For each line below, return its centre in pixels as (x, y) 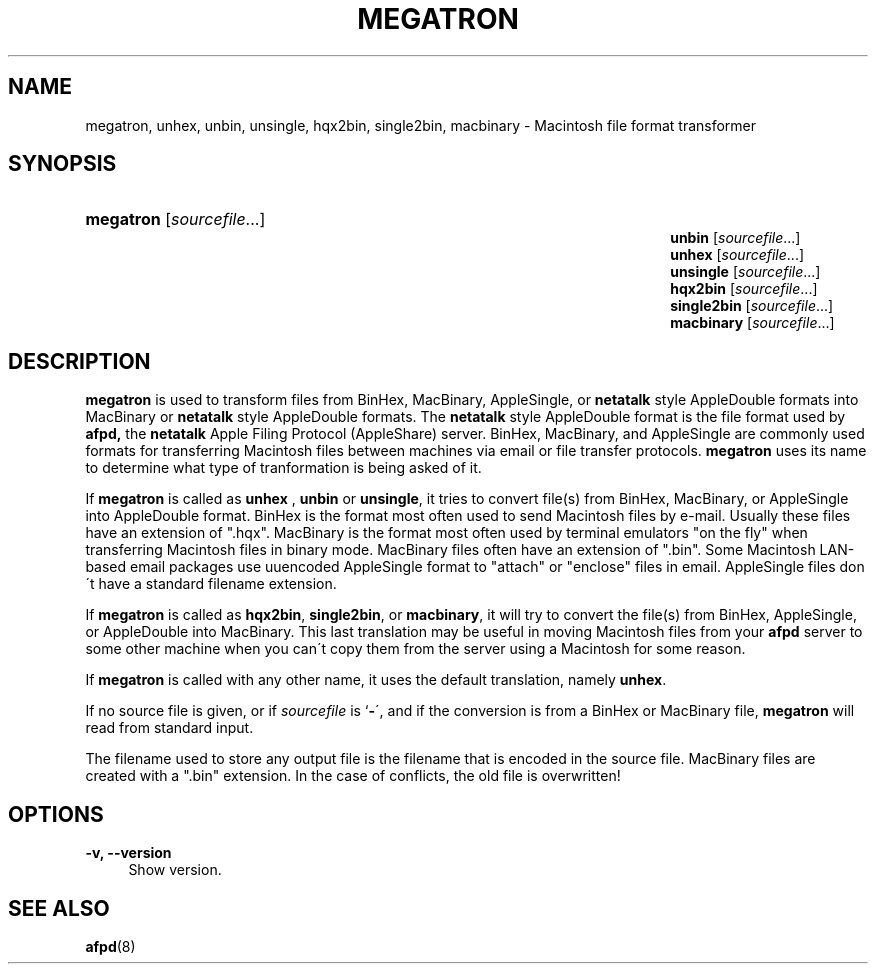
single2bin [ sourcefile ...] (752, 306)
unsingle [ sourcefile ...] (745, 272)
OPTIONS (56, 814)
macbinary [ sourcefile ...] (752, 323)
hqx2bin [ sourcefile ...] (744, 289)
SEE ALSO (59, 908)
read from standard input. (169, 728)
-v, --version (128, 853)
